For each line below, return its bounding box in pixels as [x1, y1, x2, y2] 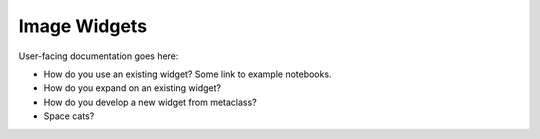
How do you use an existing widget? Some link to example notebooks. [43, 68, 332, 80]
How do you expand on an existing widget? [43, 82, 222, 94]
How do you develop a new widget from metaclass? [43, 96, 257, 108]
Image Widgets [18, 15, 148, 37]
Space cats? [43, 110, 95, 122]
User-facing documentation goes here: [18, 50, 179, 62]
